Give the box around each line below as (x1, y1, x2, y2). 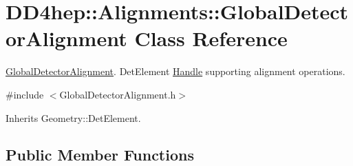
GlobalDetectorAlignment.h (59, 87, 176, 101)
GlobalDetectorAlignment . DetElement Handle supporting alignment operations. (6, 64, 345, 79)
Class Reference (134, 24, 288, 52)
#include (6, 87, 44, 101)
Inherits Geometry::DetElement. (6, 110, 141, 125)
